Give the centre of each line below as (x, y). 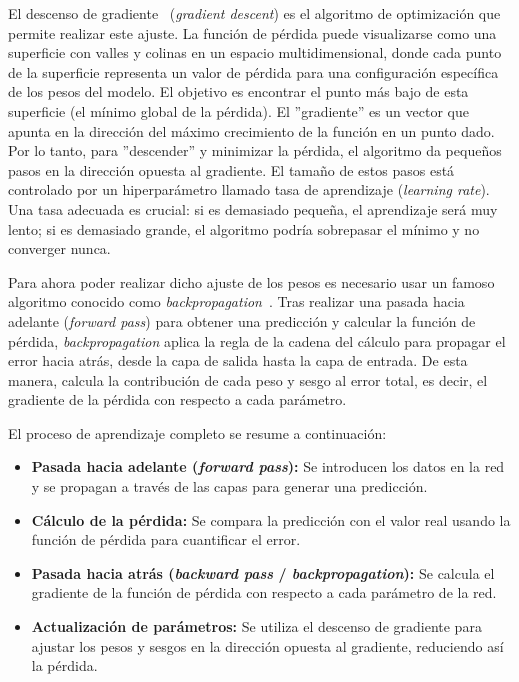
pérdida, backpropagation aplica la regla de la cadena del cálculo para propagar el (257, 340)
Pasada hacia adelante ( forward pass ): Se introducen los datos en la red (268, 466)
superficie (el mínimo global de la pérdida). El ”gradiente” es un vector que (238, 110)
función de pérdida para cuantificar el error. (166, 539)
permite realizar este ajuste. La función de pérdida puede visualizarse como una (252, 32)
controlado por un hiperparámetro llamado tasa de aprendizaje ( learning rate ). (249, 189)
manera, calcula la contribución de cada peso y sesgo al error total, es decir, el (248, 379)
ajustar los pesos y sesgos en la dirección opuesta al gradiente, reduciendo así (267, 645)
